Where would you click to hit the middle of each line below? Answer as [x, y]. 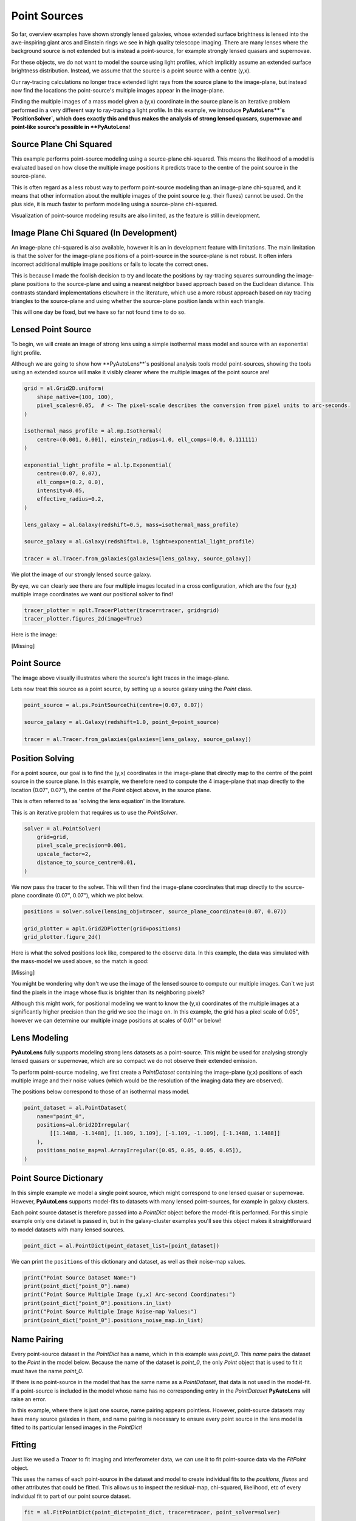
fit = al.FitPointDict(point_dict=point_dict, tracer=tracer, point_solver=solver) [152, 1512]
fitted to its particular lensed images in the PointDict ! [77, 1427]
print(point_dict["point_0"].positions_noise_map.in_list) [114, 1320]
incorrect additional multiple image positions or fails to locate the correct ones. [110, 264]
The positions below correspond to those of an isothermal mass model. [100, 1091]
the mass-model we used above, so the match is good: [80, 961]
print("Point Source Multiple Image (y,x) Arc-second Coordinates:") [130, 1295]
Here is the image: [34, 635]
